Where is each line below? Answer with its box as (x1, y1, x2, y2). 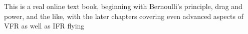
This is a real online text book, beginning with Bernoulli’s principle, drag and (4, 1, 242, 11)
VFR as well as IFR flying (4, 20, 85, 31)
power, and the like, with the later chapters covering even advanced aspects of (4, 10, 243, 21)
